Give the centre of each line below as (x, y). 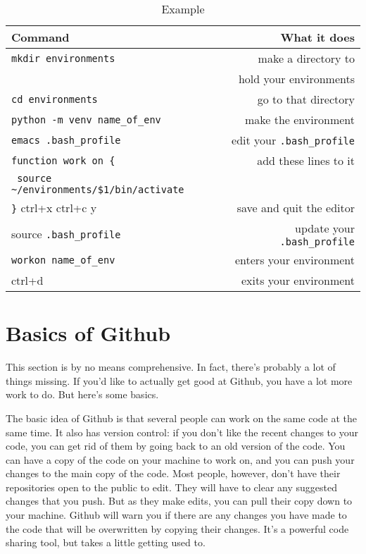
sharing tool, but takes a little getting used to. (106, 542)
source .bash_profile (66, 234)
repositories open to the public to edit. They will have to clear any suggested (171, 487)
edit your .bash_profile (293, 140)
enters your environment (295, 260)
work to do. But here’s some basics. (82, 394)
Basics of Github (88, 333)
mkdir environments (63, 58)
